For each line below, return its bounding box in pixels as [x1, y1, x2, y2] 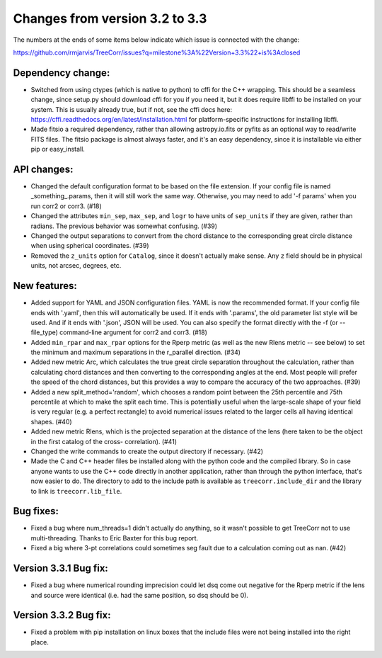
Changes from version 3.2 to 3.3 [13, 11, 207, 26]
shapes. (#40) [30, 417, 72, 426]
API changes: [13, 164, 74, 175]
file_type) [30, 328, 58, 336]
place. [30, 637, 50, 646]
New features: [13, 280, 77, 292]
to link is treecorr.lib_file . [30, 487, 122, 495]
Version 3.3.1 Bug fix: [13, 562, 109, 574]
